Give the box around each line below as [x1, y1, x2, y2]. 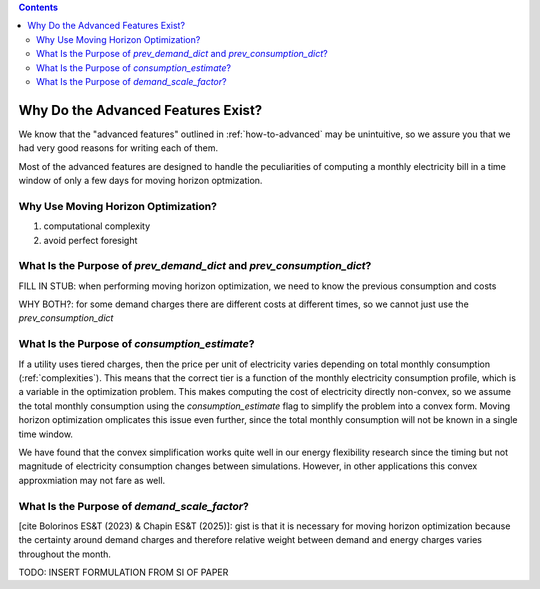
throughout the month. [18, 548, 112, 560]
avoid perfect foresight [43, 234, 138, 246]
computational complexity [43, 220, 151, 232]
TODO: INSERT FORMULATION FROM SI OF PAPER [18, 566, 229, 579]
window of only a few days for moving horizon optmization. [18, 175, 263, 187]
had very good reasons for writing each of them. [18, 142, 219, 154]
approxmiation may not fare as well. [18, 474, 166, 486]
